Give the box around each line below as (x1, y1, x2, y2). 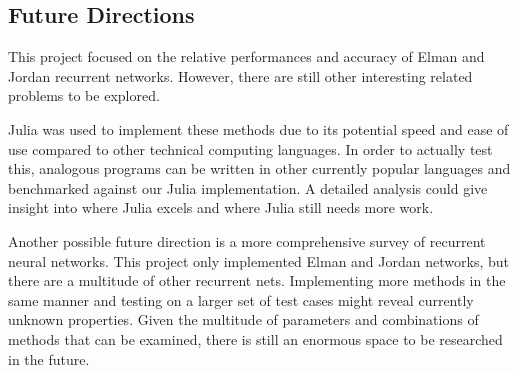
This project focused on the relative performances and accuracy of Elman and (8, 46, 485, 67)
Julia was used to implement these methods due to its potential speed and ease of (8, 118, 509, 139)
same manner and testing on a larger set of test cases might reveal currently (8, 289, 474, 310)
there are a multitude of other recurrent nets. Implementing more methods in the (8, 270, 506, 291)
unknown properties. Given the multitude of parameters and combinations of (8, 309, 479, 330)
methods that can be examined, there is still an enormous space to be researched (8, 328, 503, 349)
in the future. (8, 348, 90, 369)
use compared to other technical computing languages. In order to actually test (8, 138, 493, 159)
